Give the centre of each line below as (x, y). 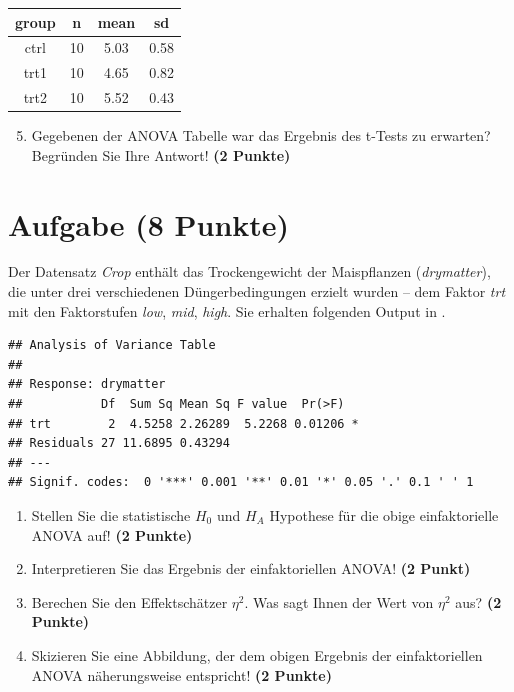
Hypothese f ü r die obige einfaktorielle (384, 514)
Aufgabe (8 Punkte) (149, 223)
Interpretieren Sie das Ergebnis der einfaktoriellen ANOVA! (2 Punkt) (251, 568)
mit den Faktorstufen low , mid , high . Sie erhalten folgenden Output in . (227, 310)
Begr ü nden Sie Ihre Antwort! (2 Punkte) (161, 154)
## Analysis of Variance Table (112, 345)
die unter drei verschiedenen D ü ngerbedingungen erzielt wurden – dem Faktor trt (257, 291)
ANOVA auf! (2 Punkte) (112, 534)
